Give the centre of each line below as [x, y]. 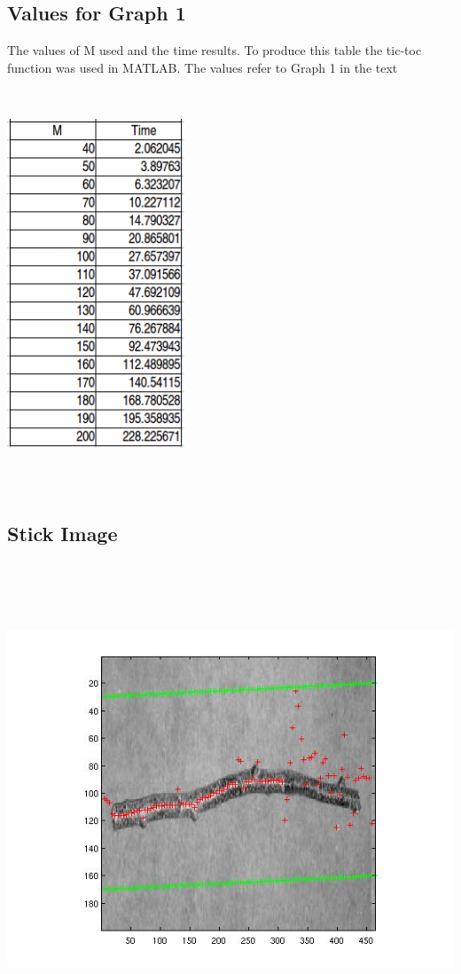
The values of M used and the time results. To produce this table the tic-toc [215, 50]
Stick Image [63, 534]
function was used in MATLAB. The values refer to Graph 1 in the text [203, 67]
